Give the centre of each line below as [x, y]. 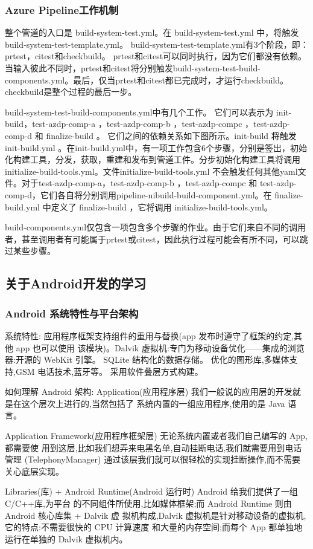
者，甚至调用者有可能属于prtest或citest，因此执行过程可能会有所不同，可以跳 [156, 239]
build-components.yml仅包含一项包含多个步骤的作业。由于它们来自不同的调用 [156, 227]
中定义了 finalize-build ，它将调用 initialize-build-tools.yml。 [157, 206]
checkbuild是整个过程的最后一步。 [71, 92]
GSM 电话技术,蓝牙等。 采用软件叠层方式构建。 [109, 371]
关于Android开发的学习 [76, 283]
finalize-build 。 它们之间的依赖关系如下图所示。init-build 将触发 [171, 135]
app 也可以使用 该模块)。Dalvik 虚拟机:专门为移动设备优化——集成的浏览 [160, 347]
